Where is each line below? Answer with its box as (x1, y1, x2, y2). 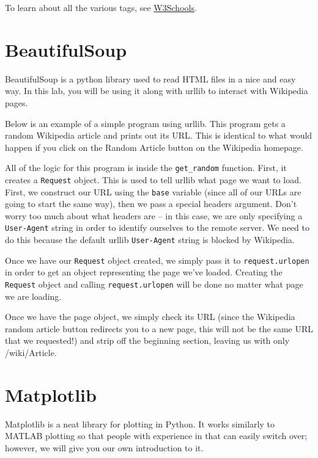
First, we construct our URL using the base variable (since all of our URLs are (5, 185, 301, 198)
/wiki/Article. (5, 346, 57, 359)
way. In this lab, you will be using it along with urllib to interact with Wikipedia (5, 84, 308, 97)
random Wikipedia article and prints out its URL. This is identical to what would (5, 129, 312, 142)
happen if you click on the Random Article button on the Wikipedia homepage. (5, 140, 303, 153)
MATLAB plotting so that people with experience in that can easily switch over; (5, 429, 308, 442)
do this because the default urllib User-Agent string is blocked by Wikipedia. (5, 233, 295, 246)
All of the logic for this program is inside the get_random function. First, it (5, 161, 287, 174)
